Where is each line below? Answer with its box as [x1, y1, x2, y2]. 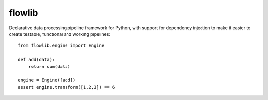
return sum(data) [28, 64, 70, 69]
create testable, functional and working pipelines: [9, 31, 110, 37]
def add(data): [18, 57, 55, 63]
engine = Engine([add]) [18, 77, 76, 83]
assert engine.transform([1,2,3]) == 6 [18, 84, 115, 90]
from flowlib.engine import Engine [18, 43, 105, 49]
